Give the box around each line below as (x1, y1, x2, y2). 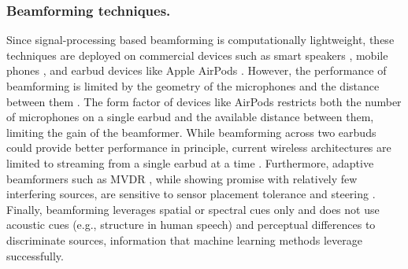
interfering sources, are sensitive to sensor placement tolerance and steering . (6, 186, 376, 202)
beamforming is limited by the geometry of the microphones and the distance (6, 78, 380, 94)
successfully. (6, 247, 64, 263)
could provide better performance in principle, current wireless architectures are (6, 139, 391, 156)
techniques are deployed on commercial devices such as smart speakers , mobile (6, 46, 388, 63)
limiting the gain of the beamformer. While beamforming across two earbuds (6, 123, 376, 140)
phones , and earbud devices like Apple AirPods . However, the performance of (6, 62, 387, 79)
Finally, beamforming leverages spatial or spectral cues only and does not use (6, 201, 380, 217)
